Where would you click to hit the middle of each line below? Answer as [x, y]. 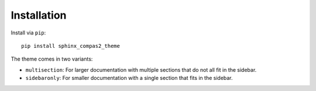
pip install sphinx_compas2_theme [71, 46]
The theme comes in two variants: [52, 59]
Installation [39, 15]
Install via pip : [28, 33]
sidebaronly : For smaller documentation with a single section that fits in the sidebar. [129, 78]
